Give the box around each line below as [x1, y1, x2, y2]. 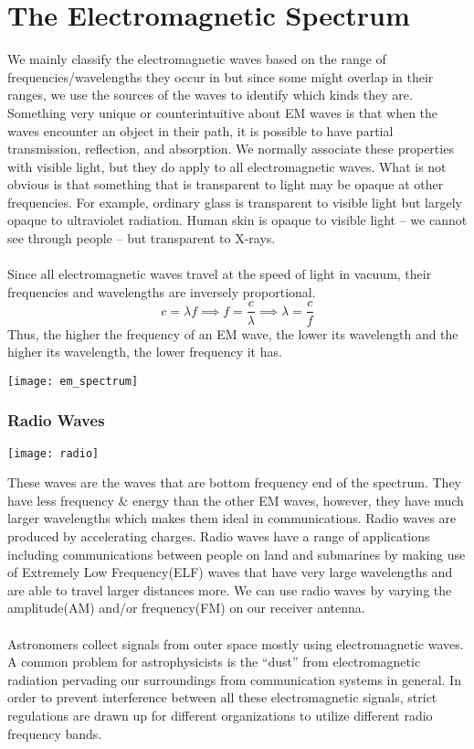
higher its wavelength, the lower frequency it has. [7, 342, 282, 361]
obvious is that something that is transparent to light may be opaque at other [7, 175, 444, 194]
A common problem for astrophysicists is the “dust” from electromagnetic [7, 652, 421, 671]
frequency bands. [7, 723, 102, 743]
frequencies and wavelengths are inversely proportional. [7, 282, 316, 301]
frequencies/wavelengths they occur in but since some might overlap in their [7, 67, 434, 86]
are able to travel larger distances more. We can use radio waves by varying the [7, 580, 452, 599]
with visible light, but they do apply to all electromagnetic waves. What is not [7, 156, 447, 176]
